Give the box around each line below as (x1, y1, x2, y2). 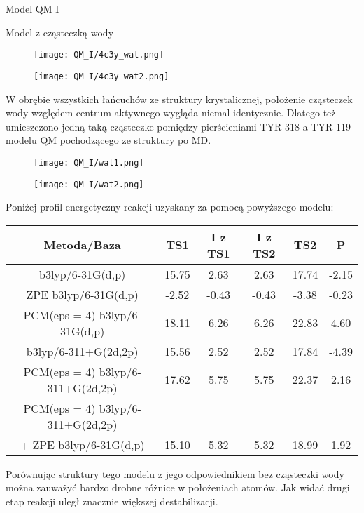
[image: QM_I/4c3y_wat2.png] (34, 71, 169, 81)
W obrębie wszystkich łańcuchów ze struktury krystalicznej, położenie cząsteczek (6, 91, 353, 106)
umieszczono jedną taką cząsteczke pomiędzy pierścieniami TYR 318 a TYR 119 (6, 119, 351, 133)
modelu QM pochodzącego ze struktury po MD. (6, 133, 211, 147)
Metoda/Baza (43, 236, 121, 253)
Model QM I (6, 1, 59, 15)
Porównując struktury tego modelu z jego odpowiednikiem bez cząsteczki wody (6, 466, 344, 481)
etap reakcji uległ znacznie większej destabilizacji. (6, 493, 218, 508)
